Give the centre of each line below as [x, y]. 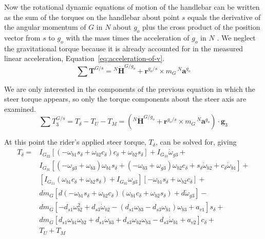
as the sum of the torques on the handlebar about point [92, 17]
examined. [20, 108]
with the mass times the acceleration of [128, 37]
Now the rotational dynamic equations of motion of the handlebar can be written [132, 7]
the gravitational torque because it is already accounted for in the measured [124, 48]
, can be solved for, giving [196, 142]
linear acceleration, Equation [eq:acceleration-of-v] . [84, 58]
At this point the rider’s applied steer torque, [75, 142]
